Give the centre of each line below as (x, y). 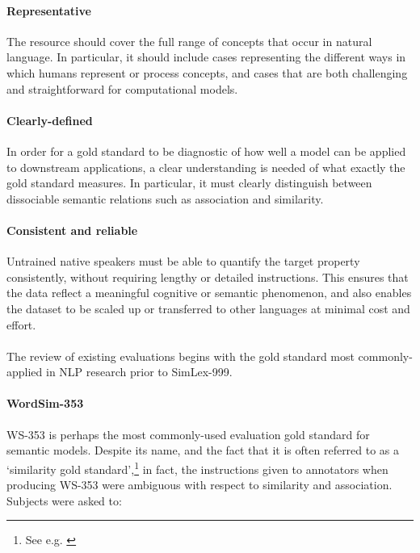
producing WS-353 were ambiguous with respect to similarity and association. (199, 485)
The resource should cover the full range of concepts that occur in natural (189, 41)
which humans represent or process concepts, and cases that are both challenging (207, 72)
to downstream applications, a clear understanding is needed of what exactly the (206, 167)
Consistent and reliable (72, 230)
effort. (21, 324)
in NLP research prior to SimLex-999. (139, 372)
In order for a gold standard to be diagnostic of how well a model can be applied (206, 151)
